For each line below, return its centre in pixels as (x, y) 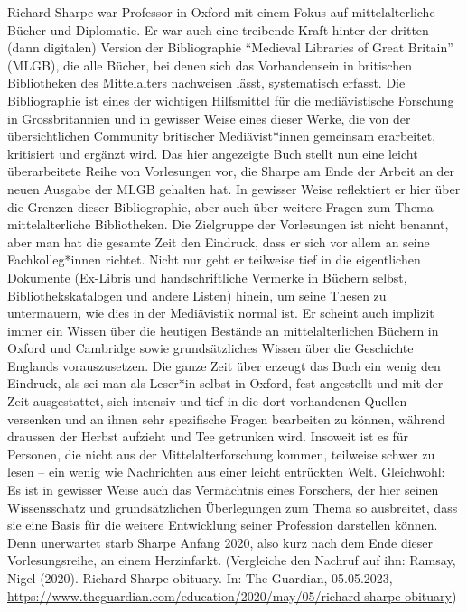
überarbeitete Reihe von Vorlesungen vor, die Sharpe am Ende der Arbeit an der (231, 171)
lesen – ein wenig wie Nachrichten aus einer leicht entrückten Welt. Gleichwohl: (226, 472)
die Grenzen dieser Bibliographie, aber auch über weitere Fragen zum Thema (220, 206)
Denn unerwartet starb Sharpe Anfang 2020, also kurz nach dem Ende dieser (220, 542)
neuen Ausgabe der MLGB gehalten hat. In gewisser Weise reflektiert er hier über (234, 188)
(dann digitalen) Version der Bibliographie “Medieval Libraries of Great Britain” (230, 47)
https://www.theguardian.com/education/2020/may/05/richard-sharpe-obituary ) (232, 595)
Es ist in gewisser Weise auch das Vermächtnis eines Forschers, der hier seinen (223, 490)
